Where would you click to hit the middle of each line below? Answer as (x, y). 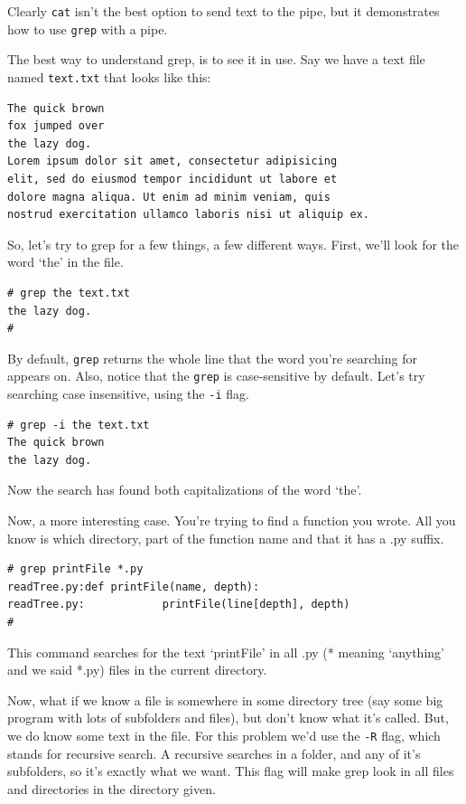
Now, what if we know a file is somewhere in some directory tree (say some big (225, 700)
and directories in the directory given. (112, 788)
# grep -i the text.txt (79, 425)
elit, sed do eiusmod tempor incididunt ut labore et (172, 179)
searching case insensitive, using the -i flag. (128, 393)
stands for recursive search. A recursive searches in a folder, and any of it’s (214, 753)
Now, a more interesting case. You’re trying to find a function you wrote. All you (232, 520)
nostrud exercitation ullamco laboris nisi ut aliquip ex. (188, 215)
